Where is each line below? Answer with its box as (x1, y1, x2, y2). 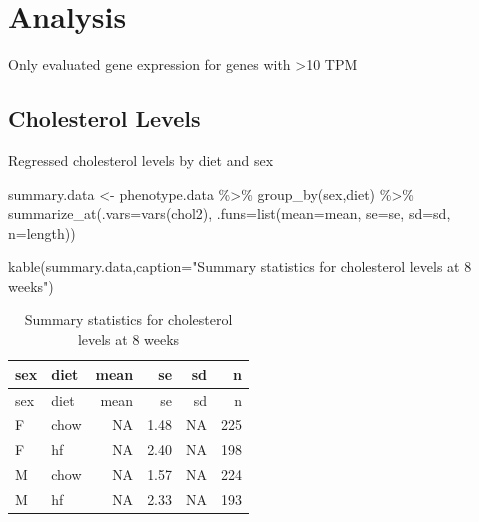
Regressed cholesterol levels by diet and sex (8, 149, 274, 170)
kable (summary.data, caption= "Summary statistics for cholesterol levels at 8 (8, 256, 472, 277)
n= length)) (8, 222, 76, 243)
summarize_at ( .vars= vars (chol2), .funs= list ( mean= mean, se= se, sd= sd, (8, 203, 451, 224)
